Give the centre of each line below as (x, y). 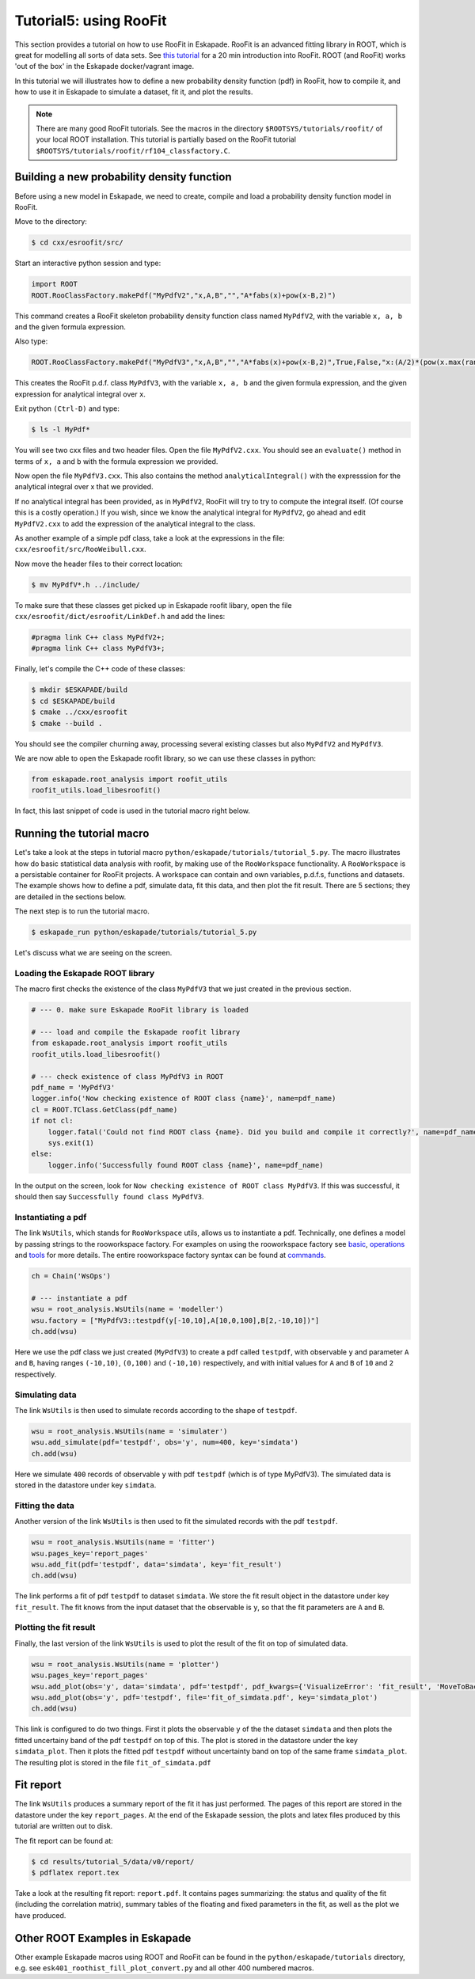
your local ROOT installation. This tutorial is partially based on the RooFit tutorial (166, 139)
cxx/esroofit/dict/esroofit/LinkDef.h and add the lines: (120, 617)
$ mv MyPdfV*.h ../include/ (85, 585)
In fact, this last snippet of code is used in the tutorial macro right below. (133, 811)
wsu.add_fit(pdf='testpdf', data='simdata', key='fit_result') (157, 1564)
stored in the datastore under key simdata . (85, 1485)
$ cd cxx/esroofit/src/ (78, 243)
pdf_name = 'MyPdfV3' (73, 1087)
